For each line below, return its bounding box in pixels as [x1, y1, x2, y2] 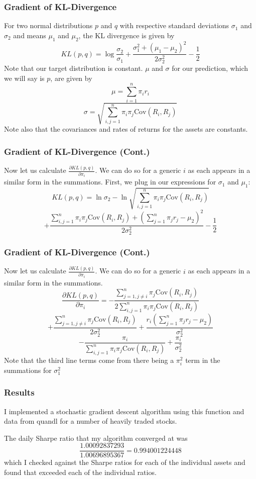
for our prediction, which [172, 63, 248, 73]
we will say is [4, 72, 45, 83]
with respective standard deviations [119, 20, 229, 31]
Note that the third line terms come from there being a [4, 354, 174, 365]
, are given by [50, 72, 92, 83]
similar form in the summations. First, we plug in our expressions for [4, 176, 216, 187]
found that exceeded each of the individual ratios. [4, 467, 157, 477]
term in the [185, 354, 220, 365]
